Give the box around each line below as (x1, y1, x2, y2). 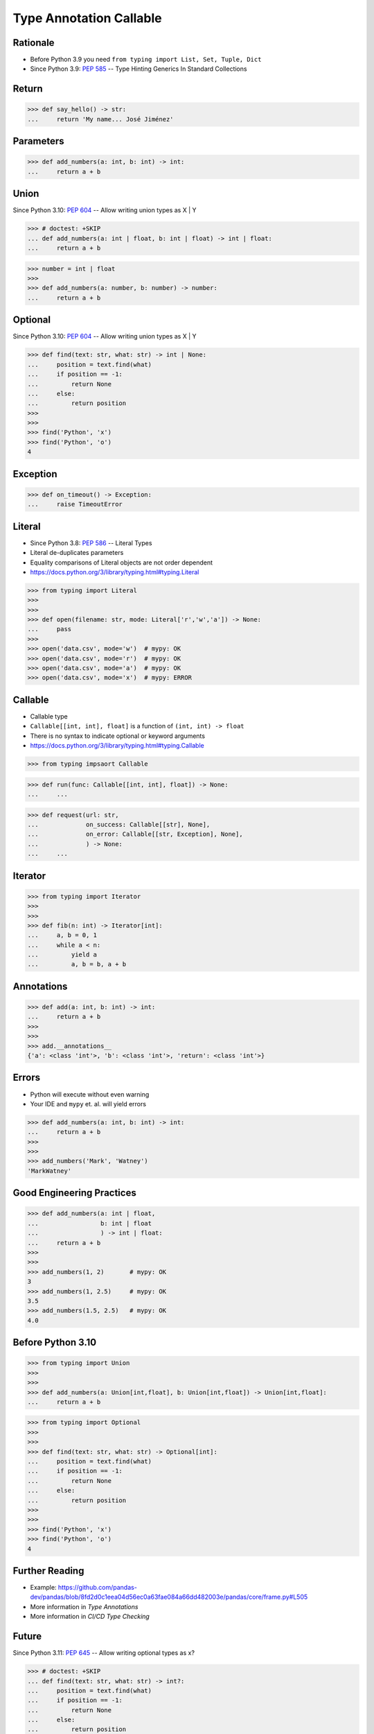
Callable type (30, 712, 69, 721)
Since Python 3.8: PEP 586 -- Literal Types (30, 538, 152, 547)
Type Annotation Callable (12, 10, 162, 26)
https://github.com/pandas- (57, 1583, 138, 1592)
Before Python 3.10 (12, 1337, 97, 1348)
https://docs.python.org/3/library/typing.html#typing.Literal (30, 567, 199, 576)
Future (12, 1631, 42, 1642)
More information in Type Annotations (30, 1602, 139, 1611)
